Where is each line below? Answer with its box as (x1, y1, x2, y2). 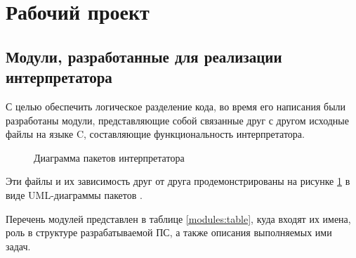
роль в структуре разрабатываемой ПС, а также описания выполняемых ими (6, 225, 332, 240)
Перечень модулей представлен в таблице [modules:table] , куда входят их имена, (6, 211, 351, 226)
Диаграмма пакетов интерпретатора (34, 150, 185, 165)
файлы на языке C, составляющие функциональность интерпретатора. (6, 127, 305, 141)
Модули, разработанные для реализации (6, 45, 282, 67)
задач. (6, 238, 31, 253)
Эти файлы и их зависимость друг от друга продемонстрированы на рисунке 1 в (6, 174, 350, 188)
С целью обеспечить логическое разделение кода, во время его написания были (6, 98, 346, 113)
